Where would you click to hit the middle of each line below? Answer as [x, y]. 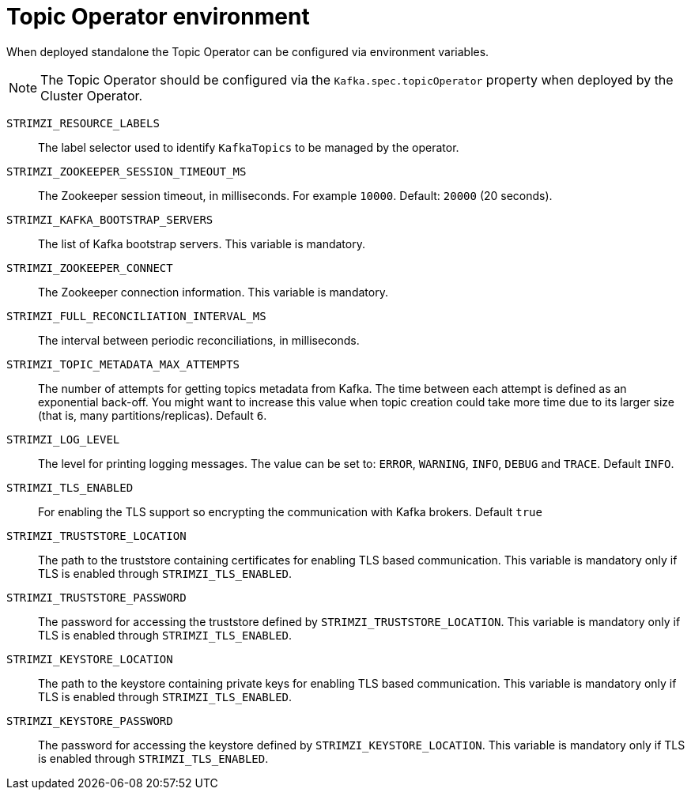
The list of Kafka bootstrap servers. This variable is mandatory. [202, 243]
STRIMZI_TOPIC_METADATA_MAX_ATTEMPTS [123, 364]
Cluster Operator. [92, 95]
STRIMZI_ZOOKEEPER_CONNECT [90, 268]
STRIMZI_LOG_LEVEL [63, 439]
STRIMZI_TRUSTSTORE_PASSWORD [96, 597]
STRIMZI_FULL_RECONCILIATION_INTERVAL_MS [136, 316]
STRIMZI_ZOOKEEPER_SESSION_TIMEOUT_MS [126, 171]
